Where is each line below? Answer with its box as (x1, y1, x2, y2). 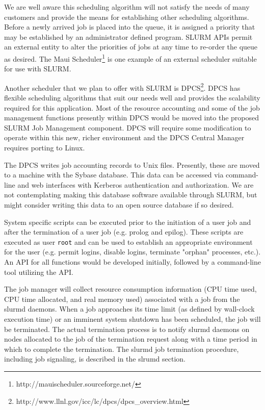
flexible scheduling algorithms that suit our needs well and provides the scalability (4, 92, 260, 103)
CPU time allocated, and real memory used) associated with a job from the (4, 293, 240, 304)
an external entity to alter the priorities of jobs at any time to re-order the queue (4, 41, 258, 52)
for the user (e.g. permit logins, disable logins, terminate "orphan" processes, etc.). (4, 246, 261, 257)
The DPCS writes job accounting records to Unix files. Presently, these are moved (4, 159, 260, 170)
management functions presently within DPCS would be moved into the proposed (4, 112, 259, 123)
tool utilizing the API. (4, 266, 73, 277)
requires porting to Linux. (4, 142, 85, 153)
